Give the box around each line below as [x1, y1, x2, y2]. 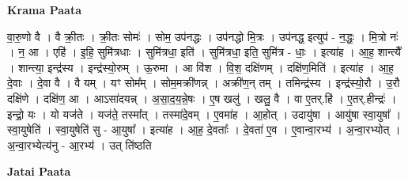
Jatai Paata [7, 163, 71, 180]
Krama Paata [7, 2, 81, 17]
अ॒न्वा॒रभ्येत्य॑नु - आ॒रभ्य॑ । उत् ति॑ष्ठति [7, 136, 152, 153]
